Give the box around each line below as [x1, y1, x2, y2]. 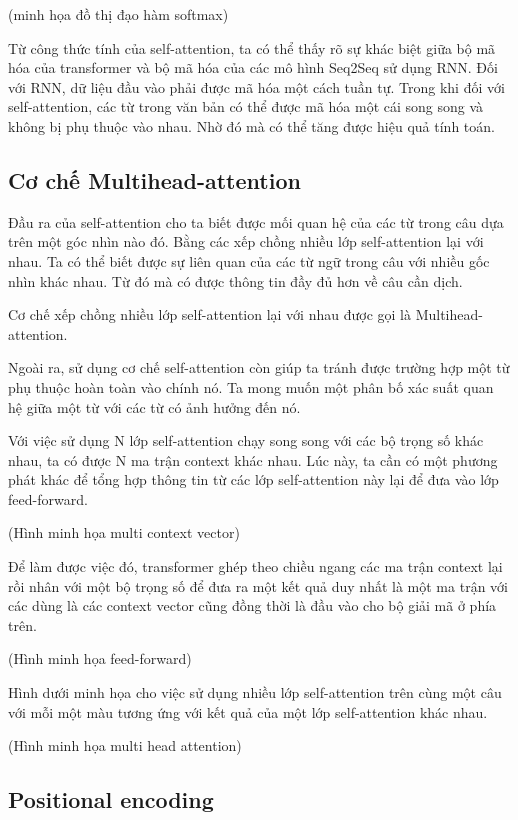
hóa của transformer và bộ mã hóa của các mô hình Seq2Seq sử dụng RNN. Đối [8, 57, 498, 78]
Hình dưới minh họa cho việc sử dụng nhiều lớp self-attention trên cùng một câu [8, 682, 502, 703]
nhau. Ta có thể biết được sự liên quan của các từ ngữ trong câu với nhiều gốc [8, 250, 490, 271]
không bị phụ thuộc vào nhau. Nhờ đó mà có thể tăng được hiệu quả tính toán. [8, 115, 495, 136]
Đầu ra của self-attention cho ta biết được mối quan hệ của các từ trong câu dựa [8, 211, 504, 232]
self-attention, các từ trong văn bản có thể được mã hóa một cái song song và [8, 96, 484, 117]
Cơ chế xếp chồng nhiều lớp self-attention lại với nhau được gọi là [8, 304, 411, 325]
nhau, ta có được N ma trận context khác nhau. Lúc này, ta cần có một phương [8, 449, 498, 470]
